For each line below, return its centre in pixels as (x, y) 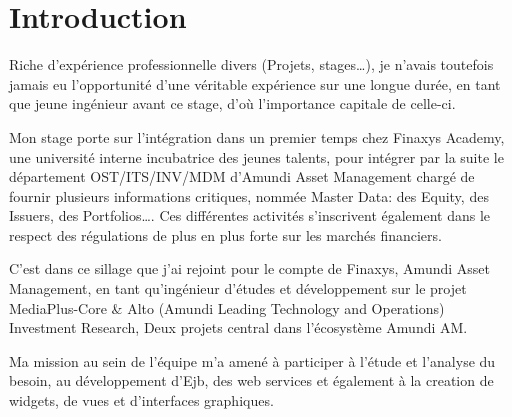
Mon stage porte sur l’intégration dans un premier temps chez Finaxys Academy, (257, 136)
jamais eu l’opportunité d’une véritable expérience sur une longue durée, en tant (255, 83)
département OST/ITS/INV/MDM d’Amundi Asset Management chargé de (242, 176)
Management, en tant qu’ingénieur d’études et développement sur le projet (238, 288)
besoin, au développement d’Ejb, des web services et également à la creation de (251, 380)
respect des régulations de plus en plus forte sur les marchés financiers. (225, 234)
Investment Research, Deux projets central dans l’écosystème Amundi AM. (238, 327)
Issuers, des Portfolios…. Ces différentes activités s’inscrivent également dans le (250, 215)
